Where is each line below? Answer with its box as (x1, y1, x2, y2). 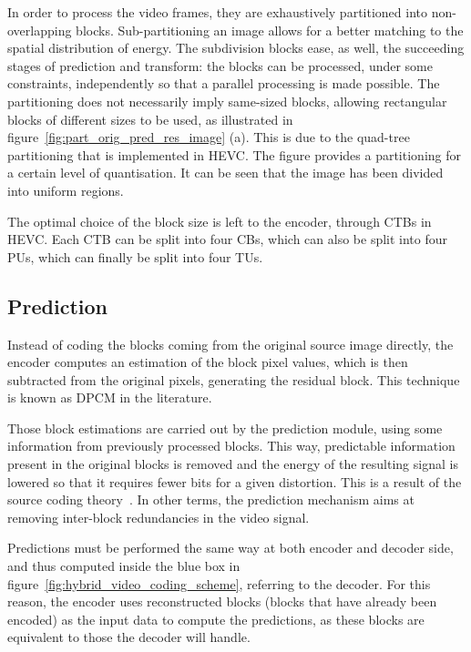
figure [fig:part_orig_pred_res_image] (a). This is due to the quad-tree (7, 127, 410, 147)
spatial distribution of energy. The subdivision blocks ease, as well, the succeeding (7, 38, 465, 57)
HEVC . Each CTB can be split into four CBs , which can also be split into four (7, 229, 448, 249)
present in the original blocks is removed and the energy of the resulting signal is (7, 454, 458, 474)
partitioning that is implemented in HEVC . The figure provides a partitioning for (7, 145, 461, 164)
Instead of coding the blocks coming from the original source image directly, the (7, 334, 454, 353)
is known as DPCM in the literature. (7, 388, 212, 407)
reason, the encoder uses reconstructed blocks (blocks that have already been (7, 592, 437, 611)
